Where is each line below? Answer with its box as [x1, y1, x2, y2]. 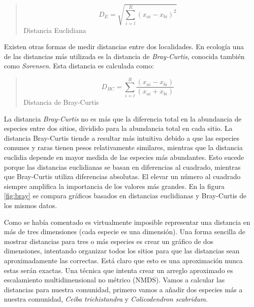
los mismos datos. [4, 200, 57, 210]
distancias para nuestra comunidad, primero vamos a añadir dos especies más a [4, 284, 243, 294]
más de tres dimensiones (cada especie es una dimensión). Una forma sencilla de [4, 226, 246, 237]
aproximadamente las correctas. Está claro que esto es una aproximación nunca [4, 255, 243, 265]
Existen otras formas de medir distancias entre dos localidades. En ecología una [4, 41, 244, 52]
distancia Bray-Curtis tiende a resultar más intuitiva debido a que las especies [4, 132, 240, 143]
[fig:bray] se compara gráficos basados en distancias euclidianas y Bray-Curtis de [4, 190, 247, 201]
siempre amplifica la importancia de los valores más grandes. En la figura [4, 181, 224, 191]
